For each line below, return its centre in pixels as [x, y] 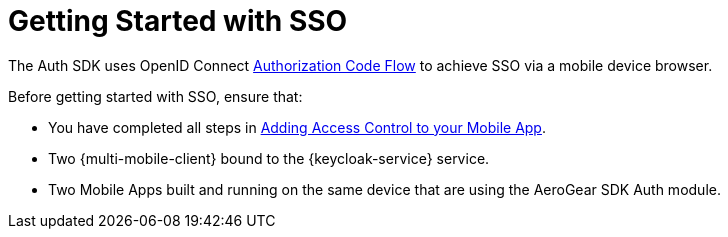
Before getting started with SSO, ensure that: [155, 96]
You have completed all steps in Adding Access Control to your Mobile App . [297, 127]
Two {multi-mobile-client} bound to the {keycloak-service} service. [269, 158]
